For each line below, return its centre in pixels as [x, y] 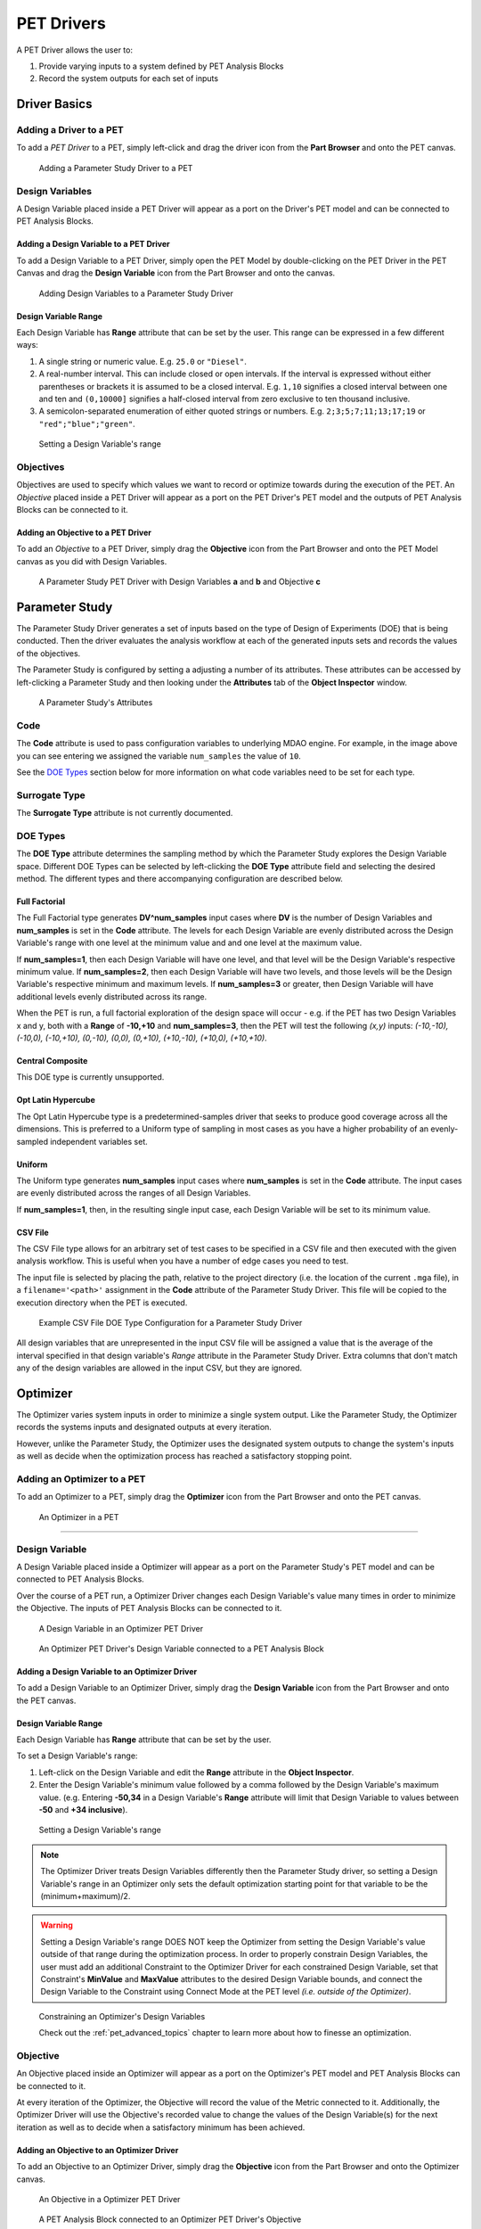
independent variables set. [99, 1141]
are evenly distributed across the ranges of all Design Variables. [134, 1193]
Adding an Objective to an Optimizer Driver [98, 2150]
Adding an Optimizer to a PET [81, 1479]
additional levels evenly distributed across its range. [112, 996]
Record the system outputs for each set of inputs [128, 78]
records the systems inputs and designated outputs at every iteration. [144, 1427]
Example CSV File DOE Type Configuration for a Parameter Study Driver [171, 1323]
